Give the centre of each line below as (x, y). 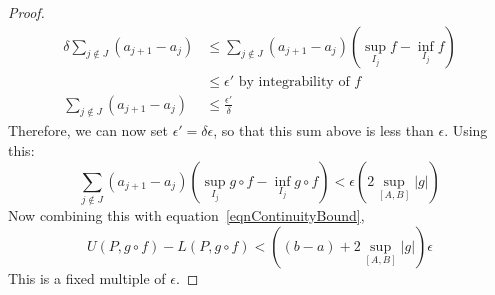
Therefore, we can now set (88, 130)
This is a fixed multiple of (87, 277)
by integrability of (294, 81)
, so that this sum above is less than (323, 130)
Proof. (26, 12)
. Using (466, 130)
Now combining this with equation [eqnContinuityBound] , (186, 215)
